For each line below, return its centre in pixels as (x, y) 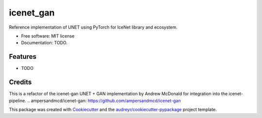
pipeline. (17, 101)
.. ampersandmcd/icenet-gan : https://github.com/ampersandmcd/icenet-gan (104, 101)
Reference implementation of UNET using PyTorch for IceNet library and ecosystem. (93, 27)
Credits (20, 82)
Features (23, 57)
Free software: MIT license (48, 36)
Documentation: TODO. (44, 43)
